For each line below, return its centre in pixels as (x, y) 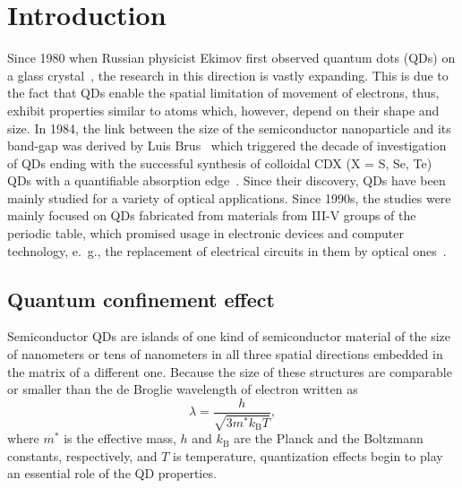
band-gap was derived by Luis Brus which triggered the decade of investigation (227, 146)
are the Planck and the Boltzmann (329, 438)
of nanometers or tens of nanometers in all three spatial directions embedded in (225, 354)
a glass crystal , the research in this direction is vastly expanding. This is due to (228, 75)
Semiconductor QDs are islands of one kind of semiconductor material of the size (229, 336)
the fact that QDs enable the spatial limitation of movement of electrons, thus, (223, 93)
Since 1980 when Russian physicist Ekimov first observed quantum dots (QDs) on (231, 58)
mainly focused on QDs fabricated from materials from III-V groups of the (212, 215)
